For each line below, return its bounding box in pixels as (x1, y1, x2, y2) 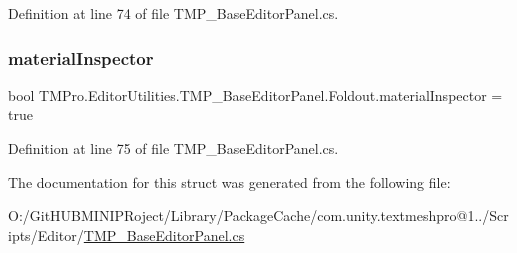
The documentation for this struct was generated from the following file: (8, 171, 451, 192)
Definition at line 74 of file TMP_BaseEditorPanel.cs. (8, 3, 339, 23)
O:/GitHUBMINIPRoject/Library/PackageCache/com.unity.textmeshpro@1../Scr (8, 205, 509, 226)
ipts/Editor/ (8, 224, 84, 245)
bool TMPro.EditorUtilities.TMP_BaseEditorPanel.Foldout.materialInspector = (8, 84, 503, 105)
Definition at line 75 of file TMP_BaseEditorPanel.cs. (8, 138, 339, 158)
